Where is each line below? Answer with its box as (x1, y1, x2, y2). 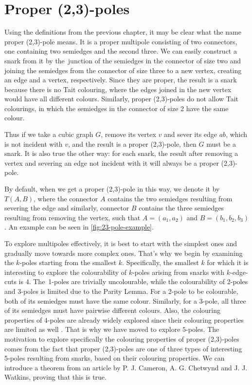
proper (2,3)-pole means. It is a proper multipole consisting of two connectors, (4, 36, 237, 46)
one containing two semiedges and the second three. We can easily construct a (4, 46, 237, 56)
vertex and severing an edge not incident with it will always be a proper (4, 157, 219, 168)
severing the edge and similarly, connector (4, 203, 129, 213)
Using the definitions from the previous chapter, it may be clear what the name (4, 27, 241, 37)
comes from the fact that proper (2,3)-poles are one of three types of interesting (4, 343, 242, 353)
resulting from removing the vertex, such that (4, 212, 141, 222)
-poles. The (186, 324, 219, 334)
